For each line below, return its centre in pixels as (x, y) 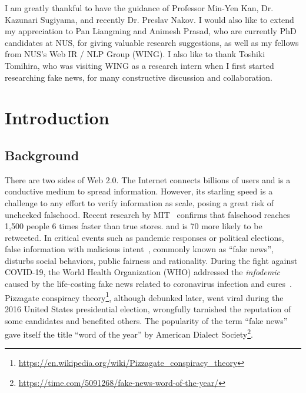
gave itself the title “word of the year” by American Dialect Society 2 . (129, 333)
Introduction (57, 118)
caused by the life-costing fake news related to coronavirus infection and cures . (148, 284)
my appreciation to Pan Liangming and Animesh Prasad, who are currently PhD (151, 31)
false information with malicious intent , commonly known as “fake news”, (139, 249)
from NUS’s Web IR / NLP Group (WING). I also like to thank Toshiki (135, 54)
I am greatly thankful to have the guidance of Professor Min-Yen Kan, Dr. (139, 8)
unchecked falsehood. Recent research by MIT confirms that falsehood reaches (147, 214)
